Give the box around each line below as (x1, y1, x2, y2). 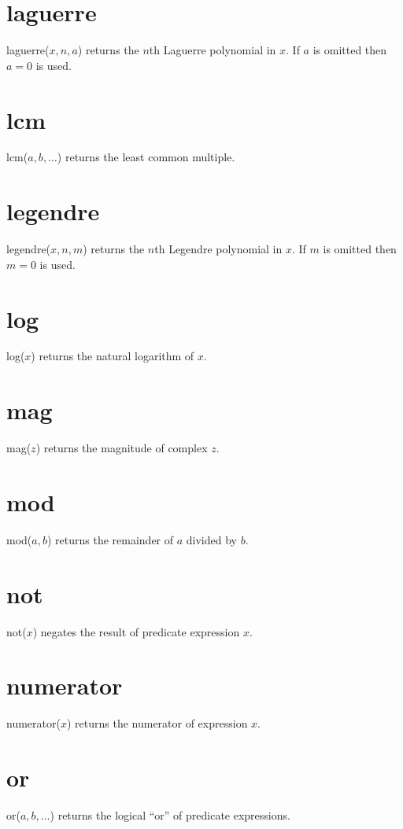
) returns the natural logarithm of (31, 348, 194, 364)
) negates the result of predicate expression (32, 623, 240, 639)
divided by (186, 531, 237, 547)
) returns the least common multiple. (57, 149, 235, 165)
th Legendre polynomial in (154, 241, 283, 257)
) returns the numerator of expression (66, 715, 248, 731)
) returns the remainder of (46, 531, 174, 547)
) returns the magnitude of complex (35, 440, 208, 456)
